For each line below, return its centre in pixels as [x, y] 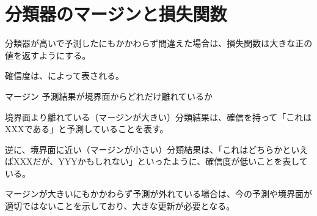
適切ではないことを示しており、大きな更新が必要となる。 [120, 206]
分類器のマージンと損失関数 [116, 14]
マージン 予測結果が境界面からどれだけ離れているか [109, 96]
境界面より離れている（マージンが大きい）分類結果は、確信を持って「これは [158, 117]
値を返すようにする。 [48, 55]
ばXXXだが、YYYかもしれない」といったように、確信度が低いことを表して [156, 161]
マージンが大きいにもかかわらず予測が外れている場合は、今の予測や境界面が [159, 194]
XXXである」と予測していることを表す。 [87, 129]
